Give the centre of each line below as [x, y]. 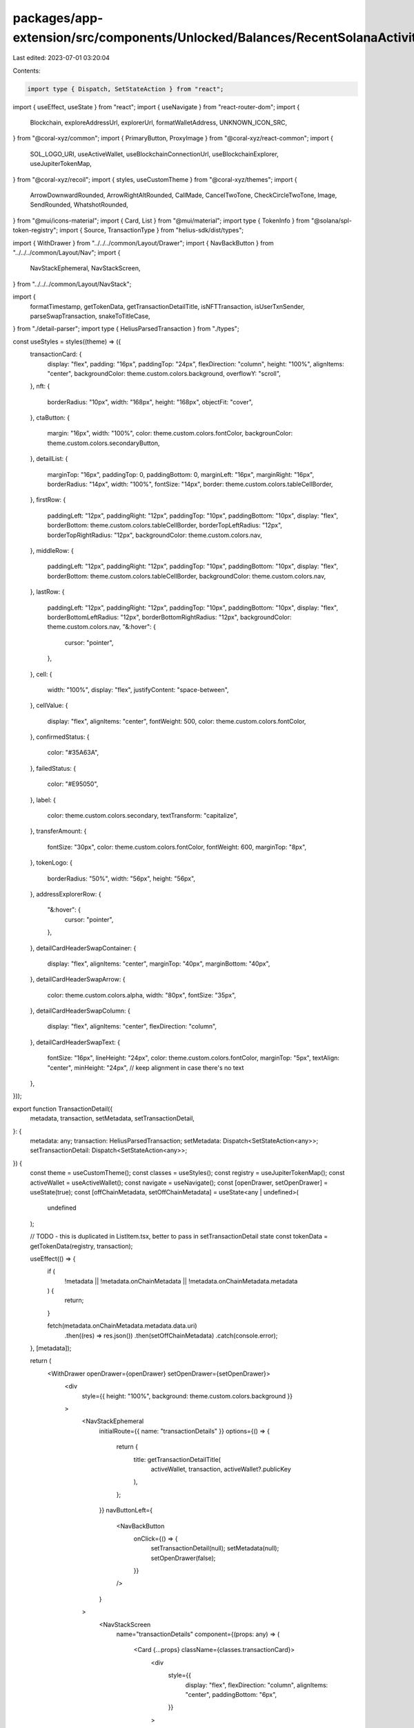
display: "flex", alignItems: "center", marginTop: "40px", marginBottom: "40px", [159, 964]
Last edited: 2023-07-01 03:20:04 [61, 58]
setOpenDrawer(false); [183, 1558]
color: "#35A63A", [73, 753]
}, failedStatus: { [53, 768]
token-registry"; [36, 230]
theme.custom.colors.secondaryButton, [103, 443]
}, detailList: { [49, 459]
